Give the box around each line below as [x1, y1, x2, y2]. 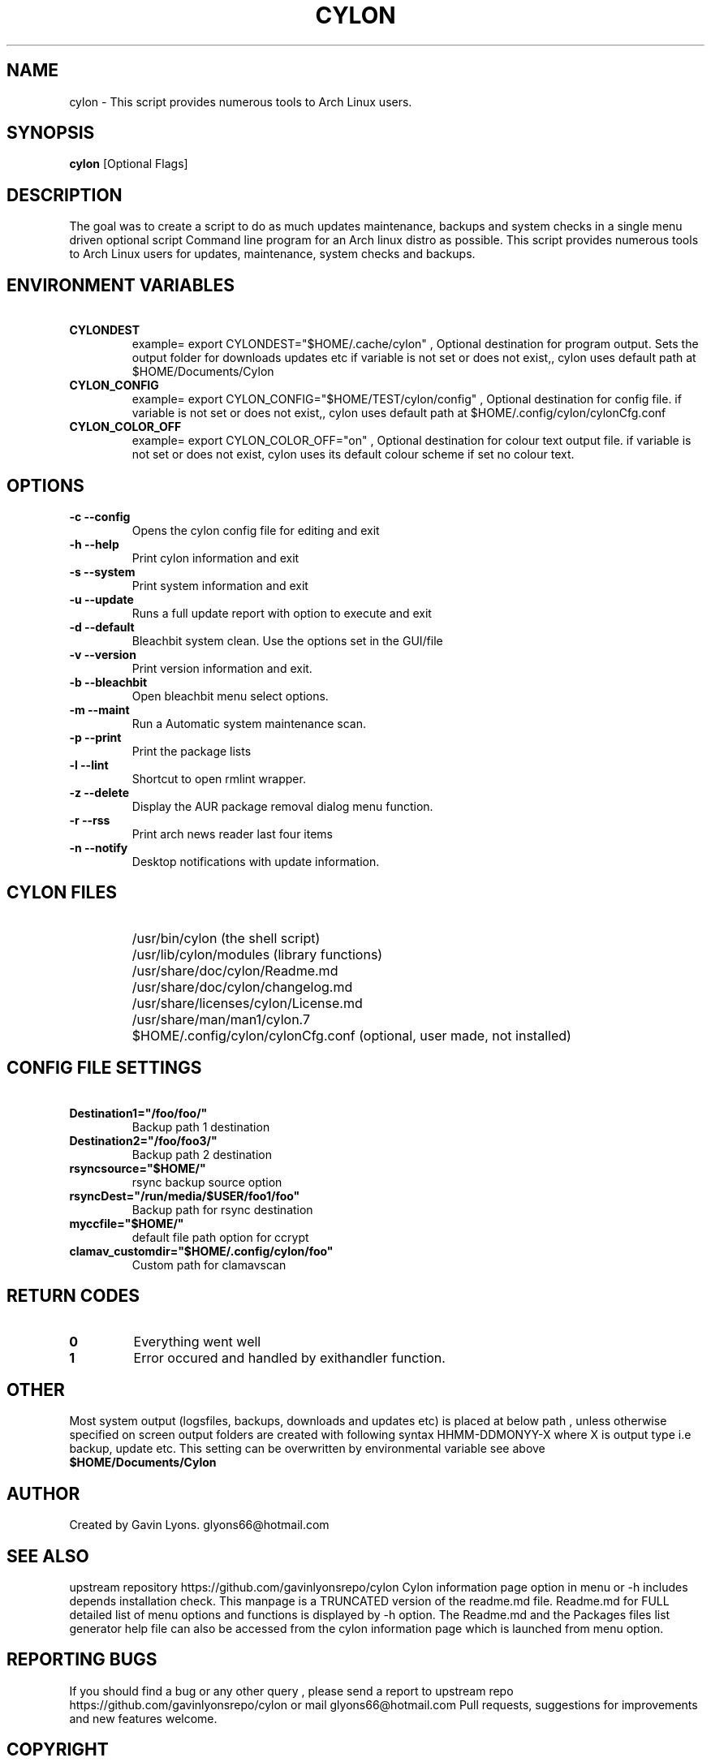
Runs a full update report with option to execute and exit [131, 605, 432, 620]
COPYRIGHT [6, 1739, 109, 1760]
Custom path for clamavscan [131, 1257, 287, 1272]
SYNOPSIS [6, 123, 95, 144]
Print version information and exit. [131, 661, 312, 675]
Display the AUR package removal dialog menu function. [131, 799, 433, 813]
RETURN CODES [6, 1286, 140, 1307]
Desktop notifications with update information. [131, 854, 380, 868]
